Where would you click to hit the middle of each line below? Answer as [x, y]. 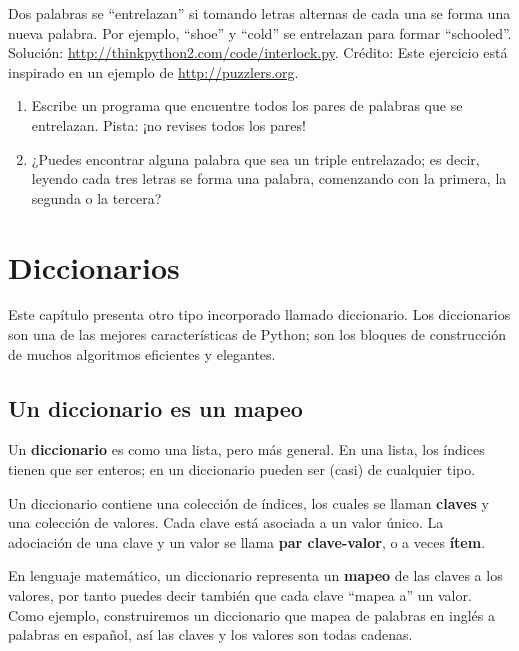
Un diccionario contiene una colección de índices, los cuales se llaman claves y [248, 502]
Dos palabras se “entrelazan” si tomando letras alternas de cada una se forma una [259, 13]
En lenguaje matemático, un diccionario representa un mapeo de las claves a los [255, 575]
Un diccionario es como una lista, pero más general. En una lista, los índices [246, 449]
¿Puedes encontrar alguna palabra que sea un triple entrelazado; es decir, [255, 158]
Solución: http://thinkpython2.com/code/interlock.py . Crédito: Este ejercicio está [258, 52]
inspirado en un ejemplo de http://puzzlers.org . [153, 71]
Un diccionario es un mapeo [155, 407]
